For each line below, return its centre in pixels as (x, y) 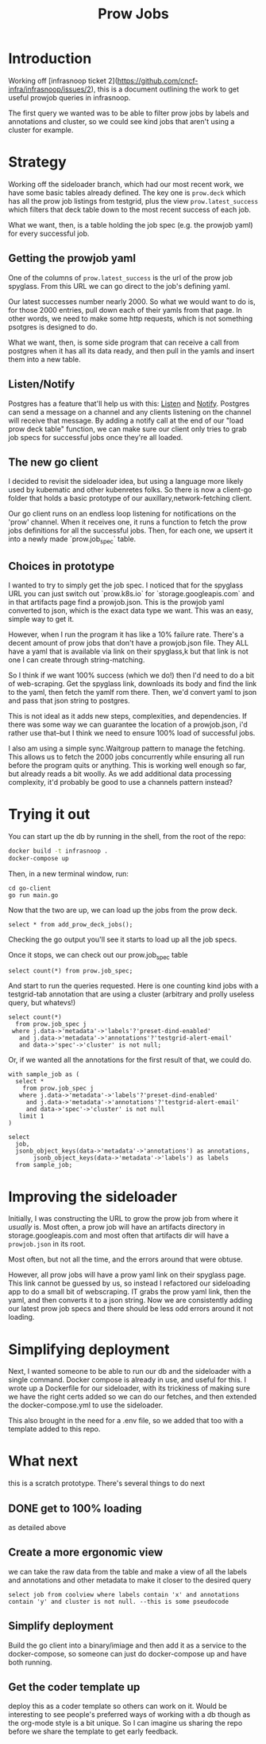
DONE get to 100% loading (75, 1508)
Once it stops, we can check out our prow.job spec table (98, 956)
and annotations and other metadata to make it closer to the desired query (130, 1580)
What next (43, 1461)
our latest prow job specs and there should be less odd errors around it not (131, 1309)
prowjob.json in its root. (47, 1244)
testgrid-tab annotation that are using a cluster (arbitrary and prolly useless (131, 994)
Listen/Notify (42, 384)
